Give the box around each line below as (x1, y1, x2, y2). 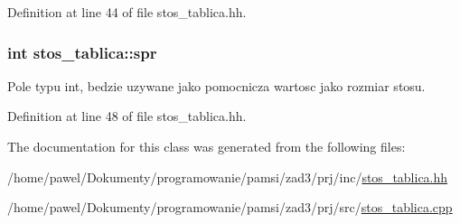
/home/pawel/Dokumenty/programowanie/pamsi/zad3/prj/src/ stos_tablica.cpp (7, 198, 453, 217)
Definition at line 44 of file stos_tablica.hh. (7, 3, 247, 21)
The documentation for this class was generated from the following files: (7, 137, 406, 155)
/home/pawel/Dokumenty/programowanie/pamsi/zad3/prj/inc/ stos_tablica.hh (7, 167, 448, 186)
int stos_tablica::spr (7, 41, 157, 63)
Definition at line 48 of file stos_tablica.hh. (7, 107, 247, 125)
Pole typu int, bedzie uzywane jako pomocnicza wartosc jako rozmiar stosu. (7, 76, 426, 95)
